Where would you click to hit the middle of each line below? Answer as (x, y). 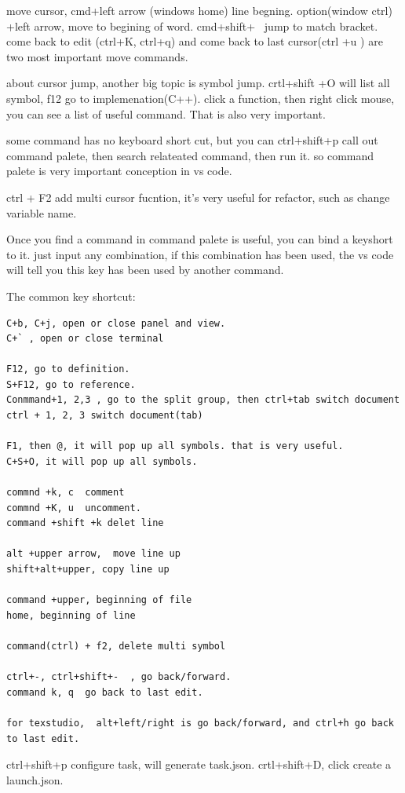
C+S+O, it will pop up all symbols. (102, 461)
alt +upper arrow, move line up (93, 554)
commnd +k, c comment (66, 493)
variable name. (42, 212)
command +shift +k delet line (85, 523)
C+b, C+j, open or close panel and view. (116, 323)
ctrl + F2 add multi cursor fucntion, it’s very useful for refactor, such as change (198, 197)
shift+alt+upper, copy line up (88, 569)
